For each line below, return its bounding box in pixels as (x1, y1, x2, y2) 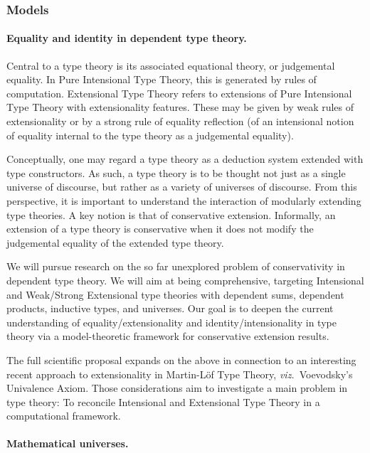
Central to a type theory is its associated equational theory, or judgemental (6, 58, 335, 73)
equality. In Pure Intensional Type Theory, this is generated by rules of (6, 72, 317, 87)
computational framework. (6, 408, 121, 423)
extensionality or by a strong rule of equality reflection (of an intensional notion (6, 114, 354, 129)
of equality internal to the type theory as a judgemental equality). (6, 127, 294, 142)
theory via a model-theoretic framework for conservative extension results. (6, 329, 329, 343)
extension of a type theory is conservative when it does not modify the (6, 221, 314, 236)
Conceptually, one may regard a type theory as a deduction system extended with (6, 151, 364, 166)
